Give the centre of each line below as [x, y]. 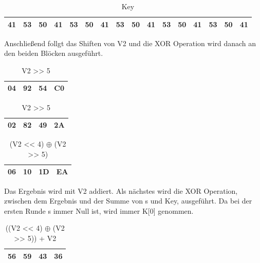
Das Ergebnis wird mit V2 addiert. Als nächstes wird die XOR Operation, [121, 190]
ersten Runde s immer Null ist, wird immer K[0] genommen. [99, 210]
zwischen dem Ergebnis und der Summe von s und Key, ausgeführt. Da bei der [128, 201]
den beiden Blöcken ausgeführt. [54, 53]
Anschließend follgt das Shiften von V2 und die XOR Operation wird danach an [130, 43]
